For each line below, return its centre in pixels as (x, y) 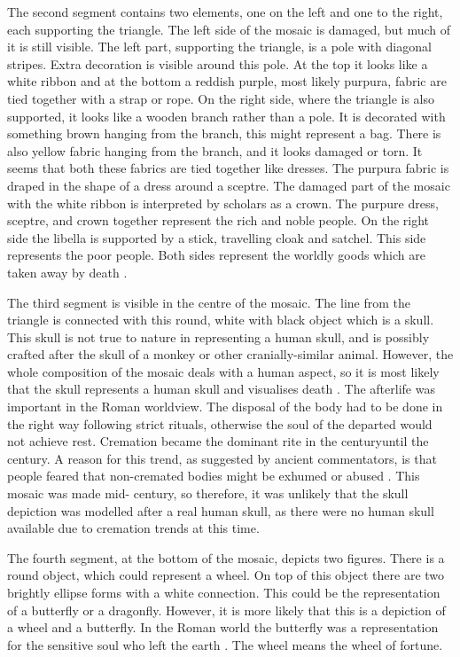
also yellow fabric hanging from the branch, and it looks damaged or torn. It (215, 150)
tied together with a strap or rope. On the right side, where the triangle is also (221, 98)
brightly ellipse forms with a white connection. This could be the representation (224, 592)
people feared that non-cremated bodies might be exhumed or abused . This (214, 476)
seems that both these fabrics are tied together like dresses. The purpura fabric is (228, 168)
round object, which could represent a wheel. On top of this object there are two (226, 575)
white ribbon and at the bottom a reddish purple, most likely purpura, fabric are (227, 81)
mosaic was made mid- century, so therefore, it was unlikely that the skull (208, 493)
